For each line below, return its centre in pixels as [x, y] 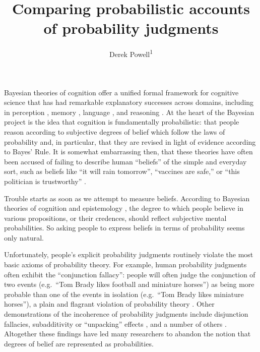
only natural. [24, 237]
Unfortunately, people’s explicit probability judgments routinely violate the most [129, 254]
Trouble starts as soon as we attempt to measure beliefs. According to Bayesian [127, 198]
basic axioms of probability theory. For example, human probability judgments [125, 265]
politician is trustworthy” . [45, 181]
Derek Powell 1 [131, 53]
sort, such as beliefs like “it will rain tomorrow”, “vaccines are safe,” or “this [122, 171]
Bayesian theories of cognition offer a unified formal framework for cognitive [121, 92]
